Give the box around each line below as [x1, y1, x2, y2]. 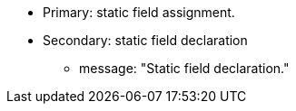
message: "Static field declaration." [79, 60, 290, 76]
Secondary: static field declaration [43, 32, 248, 48]
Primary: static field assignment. [43, 5, 235, 20]
